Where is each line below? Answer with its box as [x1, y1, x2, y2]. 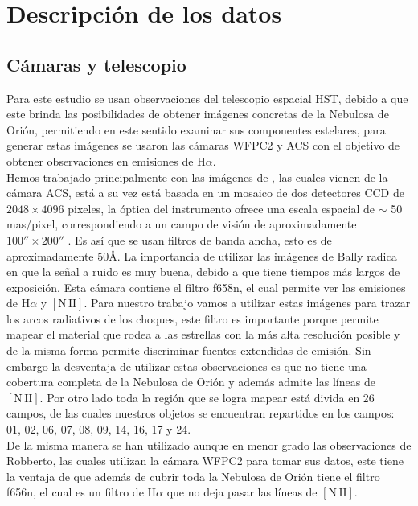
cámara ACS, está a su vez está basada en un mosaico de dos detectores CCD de [6, 184, 404, 201]
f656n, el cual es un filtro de [6, 483, 144, 500]
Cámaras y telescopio [6, 51, 186, 76]
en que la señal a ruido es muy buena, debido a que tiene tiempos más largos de [6, 263, 400, 280]
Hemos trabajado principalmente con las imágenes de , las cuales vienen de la [6, 168, 388, 185]
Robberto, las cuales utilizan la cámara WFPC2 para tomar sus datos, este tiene [6, 452, 404, 469]
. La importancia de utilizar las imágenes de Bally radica [117, 247, 397, 264]
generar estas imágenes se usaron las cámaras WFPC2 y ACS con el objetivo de [6, 137, 400, 154]
